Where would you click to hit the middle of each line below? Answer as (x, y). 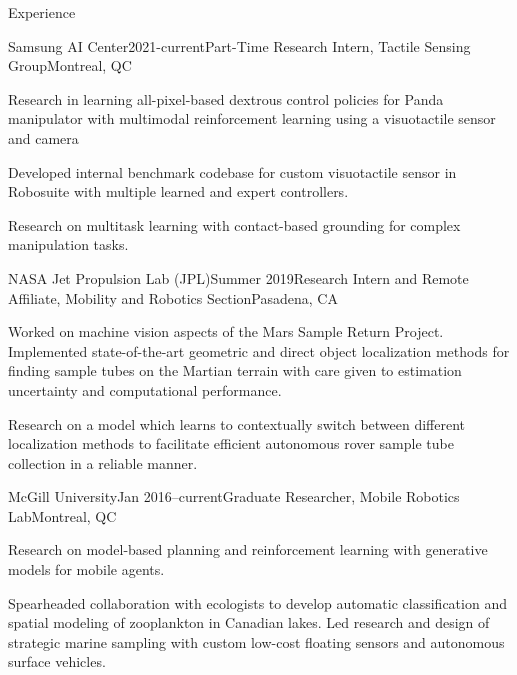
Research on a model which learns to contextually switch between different (237, 423)
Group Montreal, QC (70, 65)
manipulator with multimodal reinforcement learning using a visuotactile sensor (252, 118)
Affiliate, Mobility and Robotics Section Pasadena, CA (173, 297)
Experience (42, 12)
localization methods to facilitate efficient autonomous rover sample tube (231, 443)
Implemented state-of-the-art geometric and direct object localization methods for (259, 350)
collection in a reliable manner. (103, 462)
